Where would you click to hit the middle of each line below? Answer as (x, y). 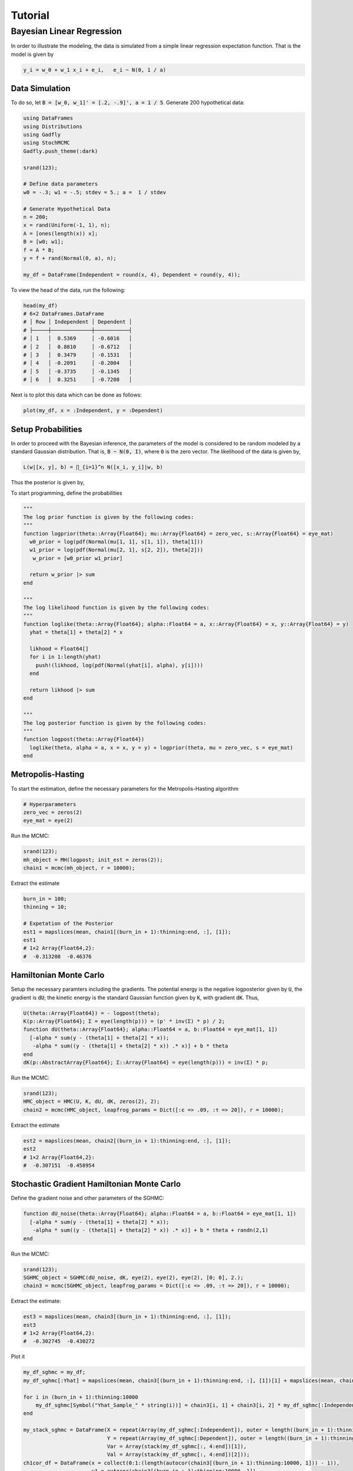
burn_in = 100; (45, 899)
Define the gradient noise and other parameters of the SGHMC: (88, 1198)
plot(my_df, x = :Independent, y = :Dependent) (93, 411)
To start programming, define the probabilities (67, 493)
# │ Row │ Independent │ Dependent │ (78, 322)
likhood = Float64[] (59, 649)
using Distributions (53, 126)
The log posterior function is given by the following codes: (115, 723)
